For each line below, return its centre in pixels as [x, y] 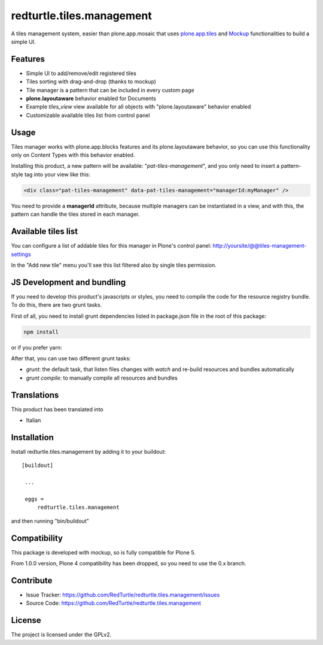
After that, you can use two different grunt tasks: [71, 358]
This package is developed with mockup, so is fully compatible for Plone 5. [103, 552]
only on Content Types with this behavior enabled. [73, 155]
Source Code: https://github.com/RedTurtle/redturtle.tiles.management [114, 603]
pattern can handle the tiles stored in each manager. [75, 214]
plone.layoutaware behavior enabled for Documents [91, 98]
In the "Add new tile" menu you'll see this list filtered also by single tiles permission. [114, 265]
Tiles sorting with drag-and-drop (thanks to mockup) [91, 82]
